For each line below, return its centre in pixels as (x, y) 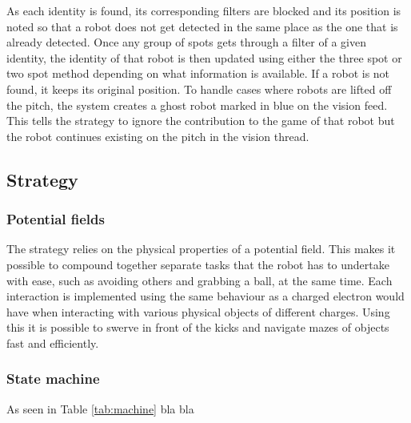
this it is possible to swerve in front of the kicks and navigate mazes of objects (198, 327)
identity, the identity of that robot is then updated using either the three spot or (204, 57)
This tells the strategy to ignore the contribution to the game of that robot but (201, 121)
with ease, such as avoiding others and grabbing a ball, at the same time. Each (200, 280)
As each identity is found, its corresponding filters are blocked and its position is (204, 10)
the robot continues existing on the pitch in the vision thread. (158, 136)
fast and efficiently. (53, 342)
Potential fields (56, 219)
